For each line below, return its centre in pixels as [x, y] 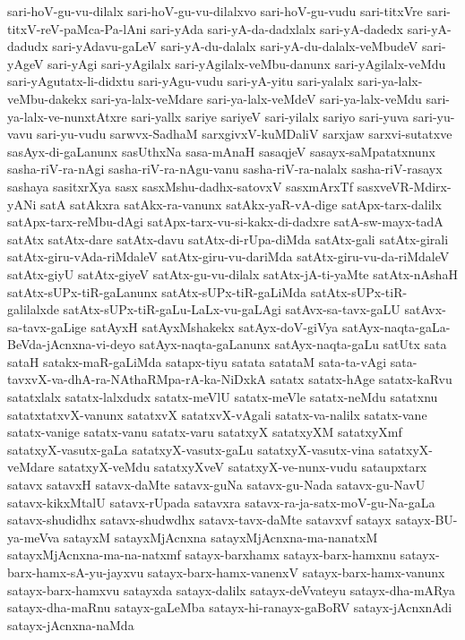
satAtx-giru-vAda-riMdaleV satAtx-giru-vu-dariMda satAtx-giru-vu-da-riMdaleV [228, 256]
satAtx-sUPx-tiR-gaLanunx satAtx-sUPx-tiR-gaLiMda [157, 291]
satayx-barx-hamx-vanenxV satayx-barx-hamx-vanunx [296, 572]
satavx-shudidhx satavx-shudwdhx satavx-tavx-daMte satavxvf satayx [199, 520]
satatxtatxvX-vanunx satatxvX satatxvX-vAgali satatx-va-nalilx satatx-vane [217, 414]
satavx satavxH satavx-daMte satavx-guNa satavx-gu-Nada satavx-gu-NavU [216, 485]
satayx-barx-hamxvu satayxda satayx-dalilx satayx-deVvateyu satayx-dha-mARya [231, 589]
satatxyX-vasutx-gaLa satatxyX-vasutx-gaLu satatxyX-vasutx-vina [191, 449]
